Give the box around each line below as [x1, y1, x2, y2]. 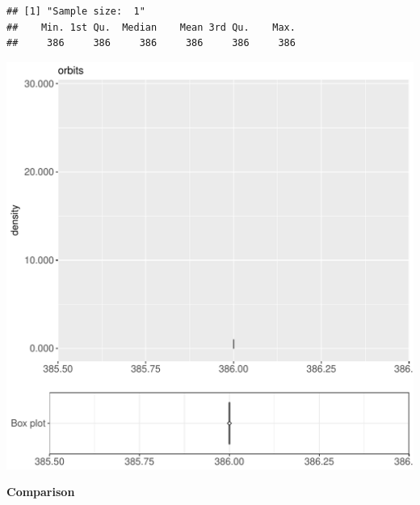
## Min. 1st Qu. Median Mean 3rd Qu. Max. [6, 21, 296, 33]
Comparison [6, 483, 75, 500]
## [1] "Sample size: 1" [6, 6, 145, 17]
